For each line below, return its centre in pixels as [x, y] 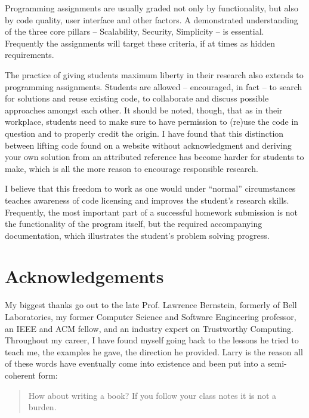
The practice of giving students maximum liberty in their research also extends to [154, 74]
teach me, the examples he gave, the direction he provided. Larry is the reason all [154, 351]
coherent [20, 375]
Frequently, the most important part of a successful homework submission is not [151, 212]
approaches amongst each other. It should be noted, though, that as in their [144, 110]
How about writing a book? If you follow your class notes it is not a [152, 395]
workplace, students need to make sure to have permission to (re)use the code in [152, 122]
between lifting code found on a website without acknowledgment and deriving [148, 145]
